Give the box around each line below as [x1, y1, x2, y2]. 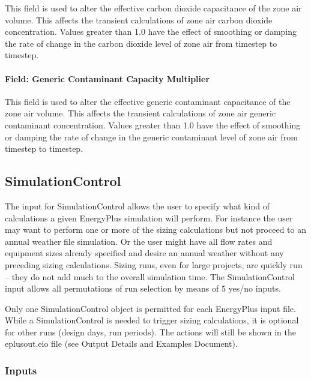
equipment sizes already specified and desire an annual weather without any [5, 247, 284, 259]
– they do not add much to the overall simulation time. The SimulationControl [5, 270, 295, 283]
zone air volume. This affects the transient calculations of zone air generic [5, 107, 276, 119]
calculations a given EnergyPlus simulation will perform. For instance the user [5, 211, 293, 224]
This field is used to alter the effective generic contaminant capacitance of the [5, 95, 291, 107]
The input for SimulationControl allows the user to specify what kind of [5, 199, 270, 212]
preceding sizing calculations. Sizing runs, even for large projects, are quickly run [5, 258, 303, 271]
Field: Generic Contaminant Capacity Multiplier [5, 72, 210, 85]
